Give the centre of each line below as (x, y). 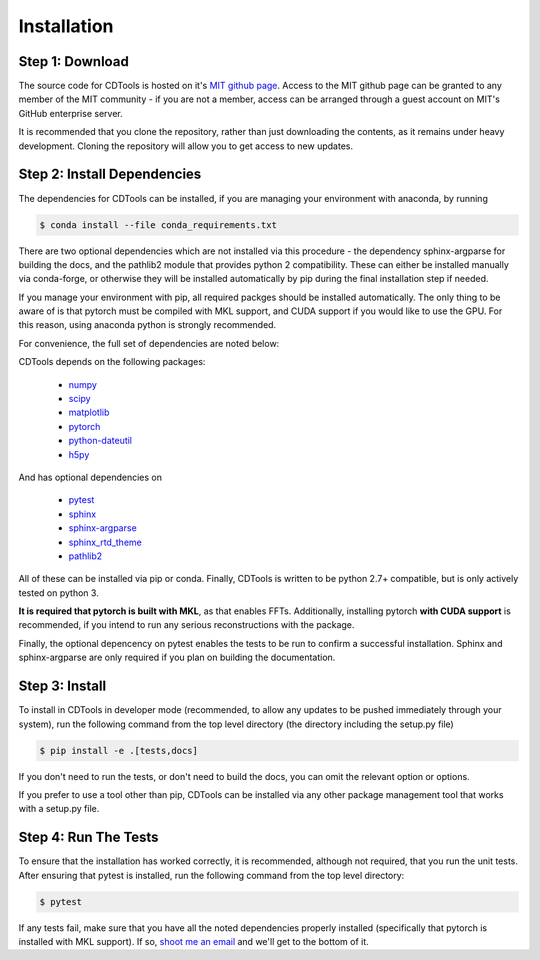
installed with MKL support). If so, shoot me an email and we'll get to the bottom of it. (193, 941)
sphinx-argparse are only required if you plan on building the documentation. (177, 657)
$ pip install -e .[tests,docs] (119, 750)
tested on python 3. (58, 592)
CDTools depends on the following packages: (112, 362)
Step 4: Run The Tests (88, 837)
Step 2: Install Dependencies (110, 174)
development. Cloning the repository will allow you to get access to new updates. (186, 146)
